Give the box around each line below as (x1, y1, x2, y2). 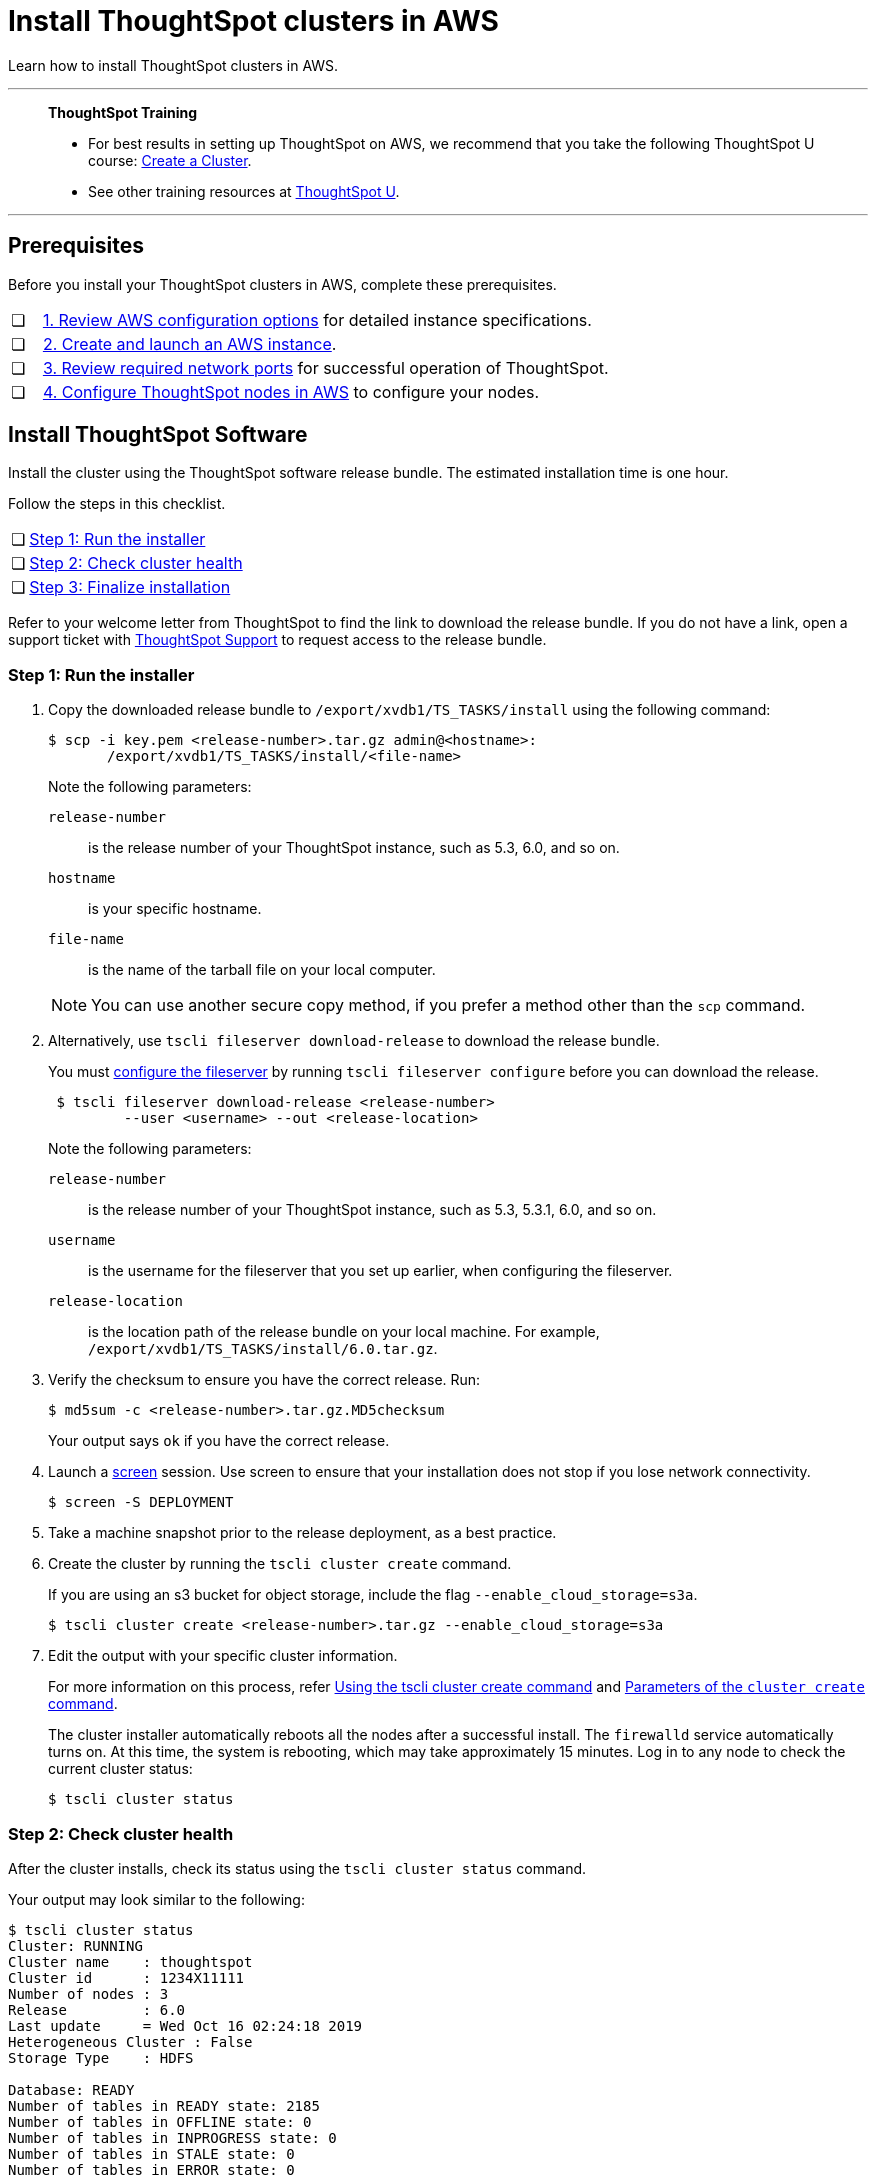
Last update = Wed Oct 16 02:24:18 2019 (8, 2017, 363, 2034)
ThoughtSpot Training (48, 103, 198, 121)
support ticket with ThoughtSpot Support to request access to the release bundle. (8, 631, 547, 649)
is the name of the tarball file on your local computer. (88, 961, 436, 979)
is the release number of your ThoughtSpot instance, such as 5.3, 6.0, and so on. (88, 839, 620, 857)
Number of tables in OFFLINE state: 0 (8, 2113, 312, 2130)
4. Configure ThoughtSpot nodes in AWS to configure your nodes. (42, 381, 540, 402)
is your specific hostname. (88, 900, 262, 918)
